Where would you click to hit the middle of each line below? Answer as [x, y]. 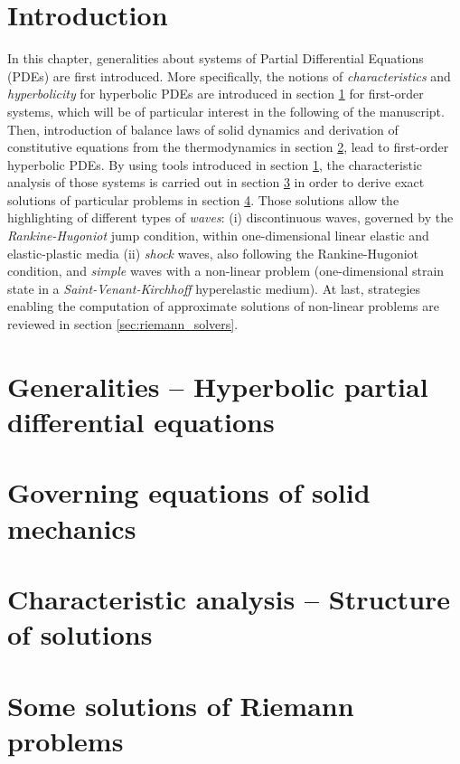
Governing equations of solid [189, 492]
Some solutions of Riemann [181, 705]
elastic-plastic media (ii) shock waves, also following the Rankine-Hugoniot [213, 253]
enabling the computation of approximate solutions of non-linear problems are [223, 306]
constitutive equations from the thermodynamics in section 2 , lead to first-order [228, 147]
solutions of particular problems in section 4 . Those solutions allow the [203, 199]
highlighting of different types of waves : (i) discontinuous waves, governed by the [230, 217]
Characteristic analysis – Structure [229, 598]
